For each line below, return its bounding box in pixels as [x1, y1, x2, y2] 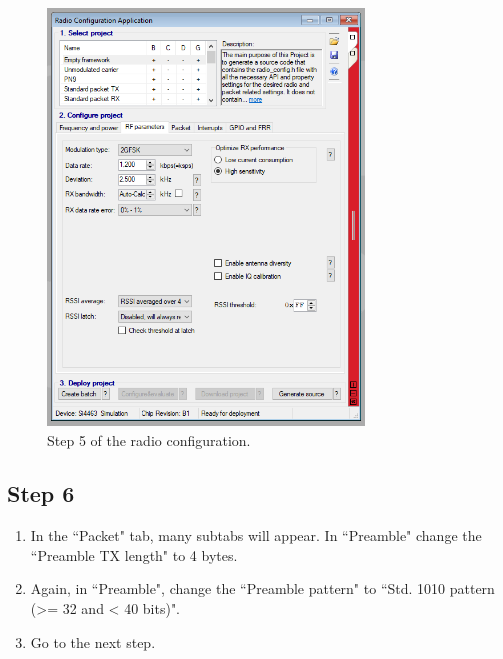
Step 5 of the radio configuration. [47, 429, 251, 450]
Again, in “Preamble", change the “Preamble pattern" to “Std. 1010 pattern [30, 578, 495, 599]
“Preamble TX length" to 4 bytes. [30, 544, 238, 565]
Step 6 [7, 478, 75, 509]
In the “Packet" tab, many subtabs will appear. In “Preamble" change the [30, 525, 482, 546]
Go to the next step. [30, 631, 156, 652]
